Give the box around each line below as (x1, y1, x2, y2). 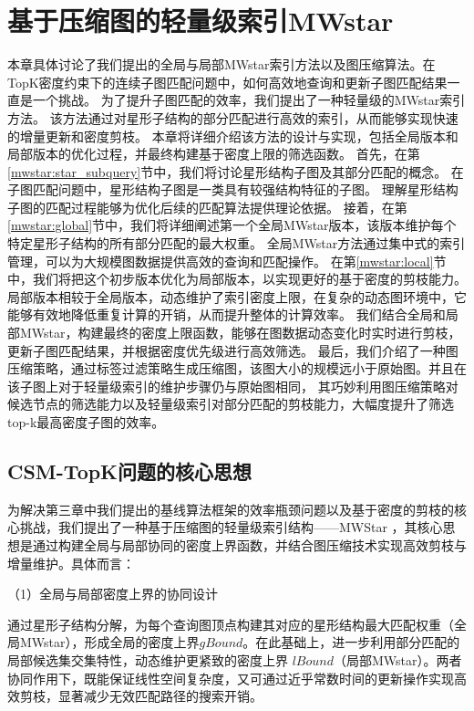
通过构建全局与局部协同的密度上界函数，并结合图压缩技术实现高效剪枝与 (32, 535, 467, 554)
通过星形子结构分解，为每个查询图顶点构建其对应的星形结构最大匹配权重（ (7, 614, 454, 633)
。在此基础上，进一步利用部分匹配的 (242, 633, 460, 652)
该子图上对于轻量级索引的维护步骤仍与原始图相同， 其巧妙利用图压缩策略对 (7, 376, 459, 395)
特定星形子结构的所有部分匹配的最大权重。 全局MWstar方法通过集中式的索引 (7, 234, 466, 253)
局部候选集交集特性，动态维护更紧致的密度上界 (7, 650, 288, 669)
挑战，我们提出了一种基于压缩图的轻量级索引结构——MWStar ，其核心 (19, 518, 443, 537)
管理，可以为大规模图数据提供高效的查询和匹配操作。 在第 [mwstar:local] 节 (7, 251, 447, 270)
